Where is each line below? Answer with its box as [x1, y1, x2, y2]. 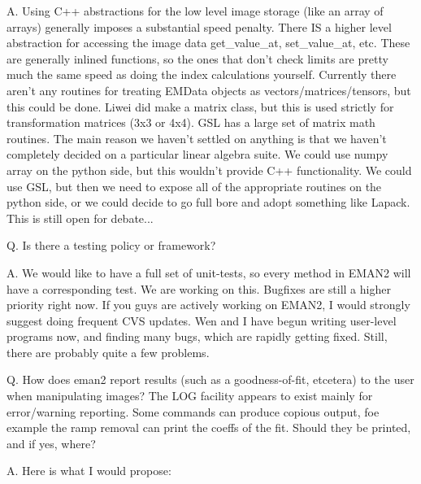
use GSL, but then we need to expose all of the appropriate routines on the [7, 177, 382, 194]
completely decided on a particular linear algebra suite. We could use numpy [7, 146, 388, 163]
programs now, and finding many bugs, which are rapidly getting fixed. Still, [7, 328, 388, 345]
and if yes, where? [7, 434, 96, 451]
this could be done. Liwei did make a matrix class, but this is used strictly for [7, 98, 394, 115]
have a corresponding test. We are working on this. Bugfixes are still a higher [7, 280, 391, 297]
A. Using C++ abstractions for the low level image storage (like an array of [7, 2, 384, 19]
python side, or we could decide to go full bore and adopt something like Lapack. [7, 194, 410, 211]
